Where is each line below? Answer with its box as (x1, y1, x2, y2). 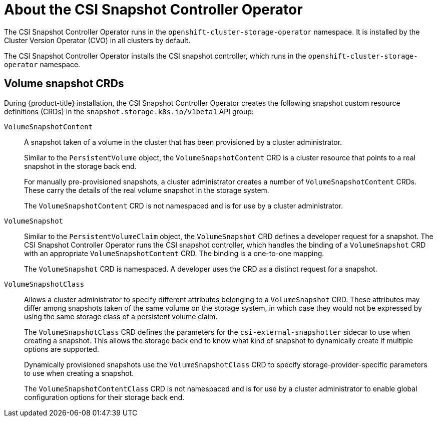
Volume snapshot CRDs (4, 77, 124, 90)
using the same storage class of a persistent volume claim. (24, 312, 218, 321)
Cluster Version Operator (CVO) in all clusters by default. (4, 36, 191, 45)
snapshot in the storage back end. (24, 161, 137, 170)
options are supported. (24, 344, 99, 353)
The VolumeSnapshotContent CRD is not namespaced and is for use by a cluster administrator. (24, 201, 343, 210)
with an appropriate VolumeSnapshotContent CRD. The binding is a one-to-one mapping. (24, 249, 324, 258)
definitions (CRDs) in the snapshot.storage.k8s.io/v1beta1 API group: (4, 107, 254, 116)
